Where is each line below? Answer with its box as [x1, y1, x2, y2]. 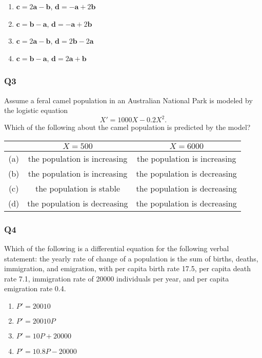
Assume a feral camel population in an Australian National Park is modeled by [4, 95, 253, 105]
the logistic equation [4, 105, 68, 116]
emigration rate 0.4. [4, 283, 66, 294]
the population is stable [35, 182, 120, 194]
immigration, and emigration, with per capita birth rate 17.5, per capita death [4, 263, 251, 274]
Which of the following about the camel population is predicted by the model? [4, 122, 251, 133]
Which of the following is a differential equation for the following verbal [4, 243, 229, 254]
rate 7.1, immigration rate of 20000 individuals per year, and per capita [4, 273, 229, 284]
